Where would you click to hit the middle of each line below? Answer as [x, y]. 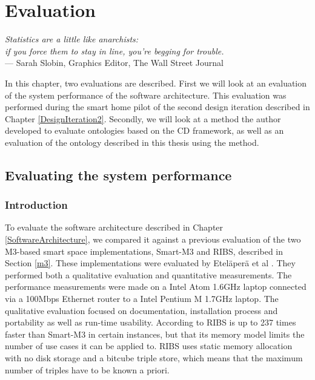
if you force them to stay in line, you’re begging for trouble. [114, 51]
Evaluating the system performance [118, 175]
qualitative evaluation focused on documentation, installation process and [141, 310]
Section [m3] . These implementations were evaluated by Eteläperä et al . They [150, 263]
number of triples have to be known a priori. [87, 369]
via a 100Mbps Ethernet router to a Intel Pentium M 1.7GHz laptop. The [142, 299]
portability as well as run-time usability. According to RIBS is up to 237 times [151, 322]
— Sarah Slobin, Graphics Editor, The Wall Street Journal [114, 63]
